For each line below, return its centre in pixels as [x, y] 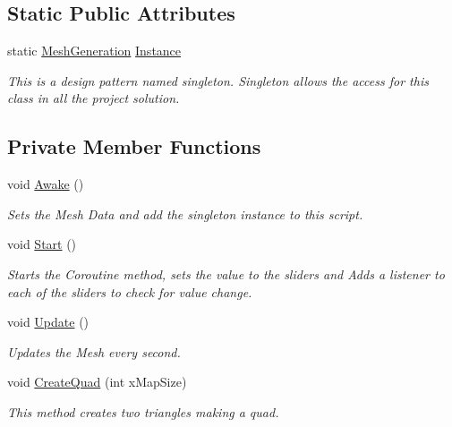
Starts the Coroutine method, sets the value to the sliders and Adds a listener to [226, 273]
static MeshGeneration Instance [94, 51]
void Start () [42, 244]
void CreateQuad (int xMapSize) [97, 382]
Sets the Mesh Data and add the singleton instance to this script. [185, 213]
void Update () [48, 322]
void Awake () [46, 184]
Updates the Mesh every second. [94, 351]
